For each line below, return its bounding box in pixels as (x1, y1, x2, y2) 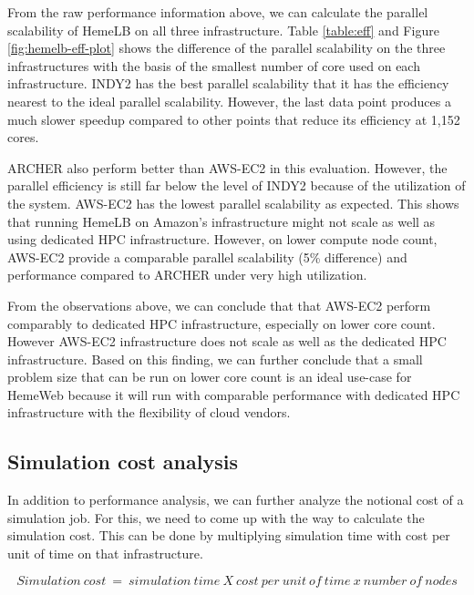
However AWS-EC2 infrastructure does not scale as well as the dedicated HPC (7, 332, 447, 351)
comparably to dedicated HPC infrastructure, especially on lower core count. (7, 313, 436, 333)
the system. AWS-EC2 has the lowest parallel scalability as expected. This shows (7, 193, 459, 212)
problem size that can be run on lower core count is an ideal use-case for (7, 367, 412, 386)
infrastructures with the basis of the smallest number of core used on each (7, 56, 420, 75)
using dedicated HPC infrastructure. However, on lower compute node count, (7, 230, 438, 249)
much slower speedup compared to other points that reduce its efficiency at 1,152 (7, 109, 460, 128)
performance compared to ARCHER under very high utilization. (7, 265, 367, 284)
